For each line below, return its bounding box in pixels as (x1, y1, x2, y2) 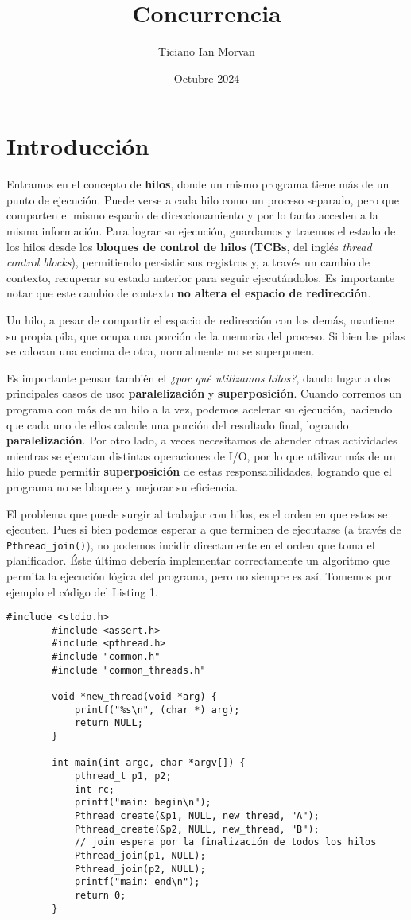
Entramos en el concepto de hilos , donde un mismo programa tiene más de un (6, 176, 390, 192)
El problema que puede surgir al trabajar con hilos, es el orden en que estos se (6, 505, 388, 522)
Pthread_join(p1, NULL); (74, 849, 206, 861)
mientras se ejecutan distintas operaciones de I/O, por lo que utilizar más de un (6, 447, 396, 464)
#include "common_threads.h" (52, 664, 206, 676)
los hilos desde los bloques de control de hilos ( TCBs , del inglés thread (6, 238, 372, 254)
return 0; (74, 889, 126, 901)
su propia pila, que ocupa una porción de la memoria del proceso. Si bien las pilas (6, 327, 405, 344)
